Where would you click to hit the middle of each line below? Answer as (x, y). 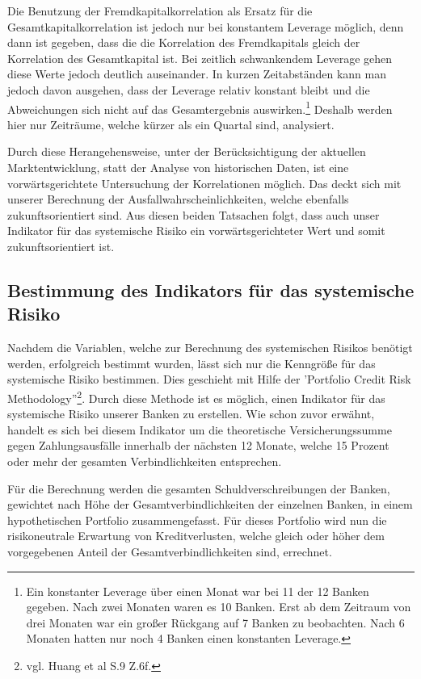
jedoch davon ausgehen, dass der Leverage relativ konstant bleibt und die (189, 89)
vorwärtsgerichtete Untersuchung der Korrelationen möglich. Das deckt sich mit (204, 183)
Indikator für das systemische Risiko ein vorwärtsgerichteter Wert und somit (196, 231)
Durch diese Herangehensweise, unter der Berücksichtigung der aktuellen (187, 151)
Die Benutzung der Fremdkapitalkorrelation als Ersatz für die (160, 10)
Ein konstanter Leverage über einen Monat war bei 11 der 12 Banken (198, 591)
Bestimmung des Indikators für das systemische (211, 289)
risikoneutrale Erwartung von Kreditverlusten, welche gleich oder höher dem (196, 536)
